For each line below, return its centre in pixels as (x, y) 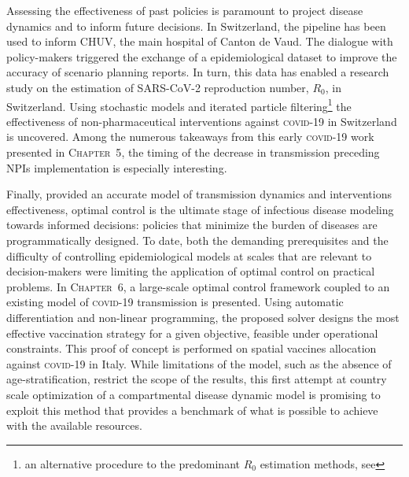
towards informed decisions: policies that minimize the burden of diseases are (192, 225)
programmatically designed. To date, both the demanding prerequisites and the (197, 240)
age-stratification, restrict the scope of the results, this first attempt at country (197, 379)
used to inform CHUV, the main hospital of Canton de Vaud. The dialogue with (200, 41)
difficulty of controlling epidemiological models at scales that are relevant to (189, 255)
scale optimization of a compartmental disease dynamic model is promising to (193, 394)
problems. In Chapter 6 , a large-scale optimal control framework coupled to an (198, 286)
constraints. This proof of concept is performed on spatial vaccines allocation (192, 348)
